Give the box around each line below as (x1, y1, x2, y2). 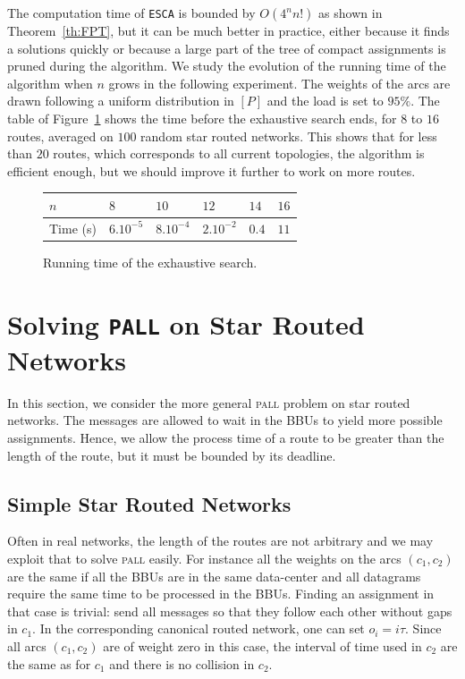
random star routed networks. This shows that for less (140, 126, 437, 145)
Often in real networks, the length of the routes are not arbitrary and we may (7, 531, 434, 550)
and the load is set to (266, 91, 384, 110)
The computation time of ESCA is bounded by (7, 4, 256, 21)
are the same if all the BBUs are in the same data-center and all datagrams (7, 566, 421, 585)
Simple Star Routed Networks (7, 489, 292, 517)
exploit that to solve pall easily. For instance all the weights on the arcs (7, 548, 402, 567)
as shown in (318, 4, 383, 21)
